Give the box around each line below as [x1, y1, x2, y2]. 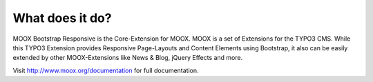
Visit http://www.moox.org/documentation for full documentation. [12, 66, 200, 74]
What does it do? [12, 10, 112, 25]
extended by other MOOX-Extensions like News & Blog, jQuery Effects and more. [12, 54, 243, 62]
